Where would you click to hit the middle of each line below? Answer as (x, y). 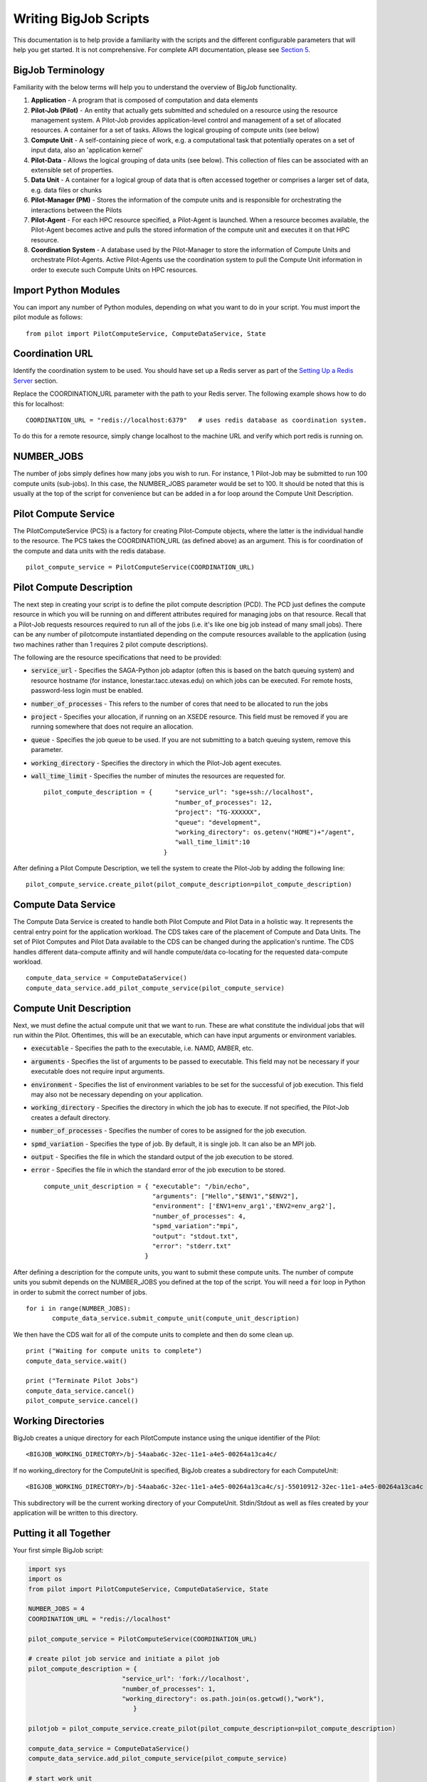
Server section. (36, 381)
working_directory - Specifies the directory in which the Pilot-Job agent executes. (157, 763)
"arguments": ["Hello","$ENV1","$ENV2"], (225, 1196)
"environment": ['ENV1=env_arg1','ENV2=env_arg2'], (244, 1206)
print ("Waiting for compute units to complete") (114, 1351)
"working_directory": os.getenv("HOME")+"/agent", (265, 832)
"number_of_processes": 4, (199, 1216)
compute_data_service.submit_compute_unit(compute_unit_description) (176, 1318)
